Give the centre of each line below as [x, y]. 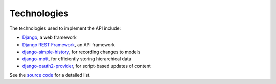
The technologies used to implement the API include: [65, 28]
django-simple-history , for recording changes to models [81, 52]
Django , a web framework [49, 37]
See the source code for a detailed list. [50, 75]
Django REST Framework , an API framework [68, 45]
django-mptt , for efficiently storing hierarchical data [77, 59]
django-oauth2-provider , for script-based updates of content [86, 66]
